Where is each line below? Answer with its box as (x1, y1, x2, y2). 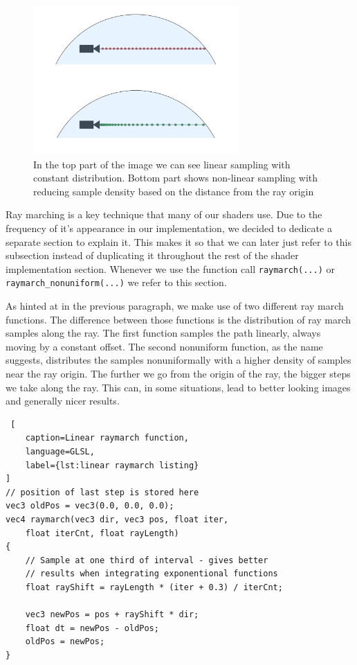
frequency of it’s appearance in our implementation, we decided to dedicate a (6, 220, 332, 235)
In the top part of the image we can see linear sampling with (33, 157, 291, 171)
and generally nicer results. (6, 393, 120, 408)
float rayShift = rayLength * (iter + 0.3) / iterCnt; (25, 582, 283, 592)
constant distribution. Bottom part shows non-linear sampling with (33, 170, 318, 185)
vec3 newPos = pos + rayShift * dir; (25, 610, 199, 620)
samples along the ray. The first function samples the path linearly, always (6, 326, 321, 340)
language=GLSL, (25, 447, 95, 456)
